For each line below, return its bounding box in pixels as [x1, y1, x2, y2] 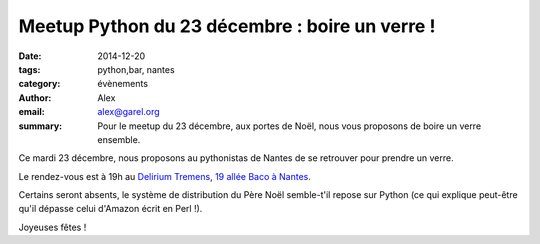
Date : [18, 50, 42, 62]
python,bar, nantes [97, 63, 175, 75]
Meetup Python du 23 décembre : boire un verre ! [18, 15, 436, 37]
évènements [97, 78, 149, 90]
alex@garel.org [97, 106, 160, 118]
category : [18, 78, 61, 90]
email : [18, 106, 45, 118]
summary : [18, 120, 63, 132]
